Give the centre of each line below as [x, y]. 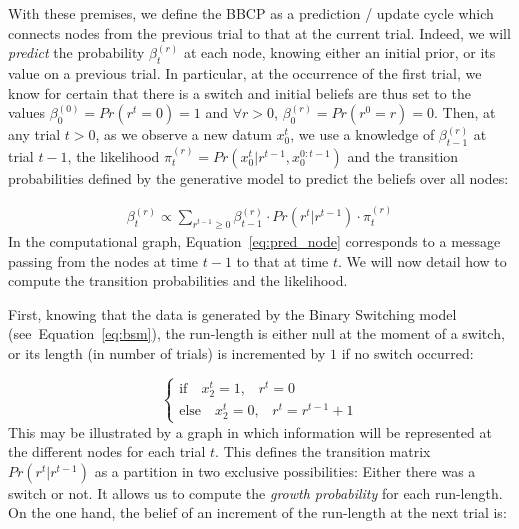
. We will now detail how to [422, 260]
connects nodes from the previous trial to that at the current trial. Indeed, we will [259, 32]
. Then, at [465, 112]
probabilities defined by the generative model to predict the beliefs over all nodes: [258, 177]
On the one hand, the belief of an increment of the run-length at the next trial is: [257, 512]
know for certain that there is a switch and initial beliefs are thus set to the [239, 92]
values [27, 112]
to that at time [282, 260]
